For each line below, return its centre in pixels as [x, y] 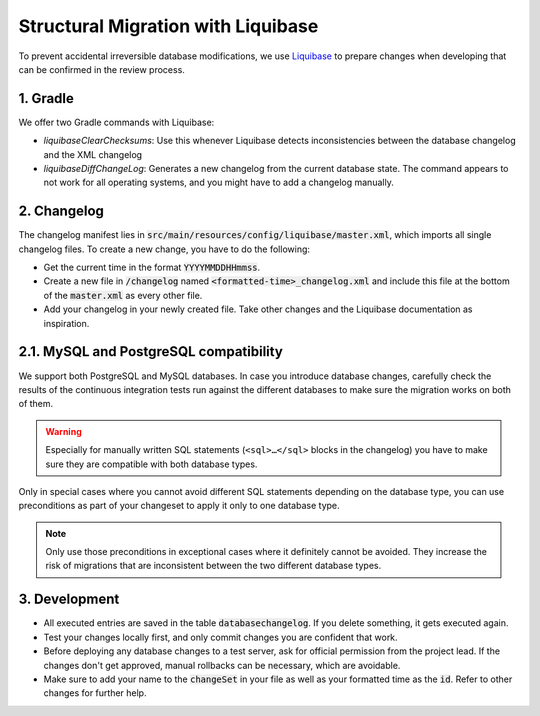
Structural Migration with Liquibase [168, 26]
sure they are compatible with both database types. [151, 464]
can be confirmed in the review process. [101, 69]
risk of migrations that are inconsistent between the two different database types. [213, 566]
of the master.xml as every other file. [123, 295]
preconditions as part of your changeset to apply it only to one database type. [179, 506]
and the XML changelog [93, 154]
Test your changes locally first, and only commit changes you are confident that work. [221, 637]
